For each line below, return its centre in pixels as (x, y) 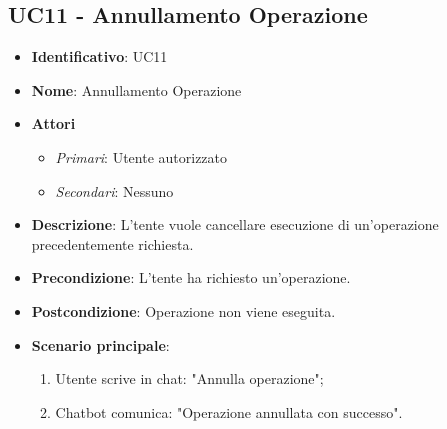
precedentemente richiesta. (112, 243)
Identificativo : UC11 (99, 56)
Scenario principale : (100, 344)
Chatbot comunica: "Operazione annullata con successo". (229, 411)
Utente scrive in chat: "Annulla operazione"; (189, 378)
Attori (53, 123)
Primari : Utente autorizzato (141, 156)
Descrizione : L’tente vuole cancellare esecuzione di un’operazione (235, 224)
